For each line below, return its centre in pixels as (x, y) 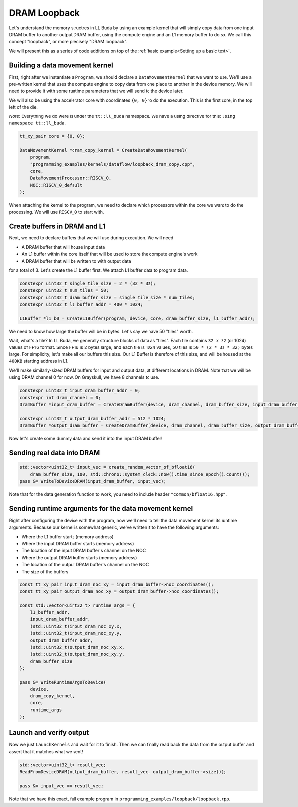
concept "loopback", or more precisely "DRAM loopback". (68, 42)
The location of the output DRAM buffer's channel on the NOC (85, 565)
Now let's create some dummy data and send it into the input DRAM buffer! (86, 439)
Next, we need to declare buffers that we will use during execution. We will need (91, 238)
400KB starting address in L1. (39, 361)
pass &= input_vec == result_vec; (62, 786)
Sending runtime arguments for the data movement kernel (101, 509)
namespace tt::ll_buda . (37, 123)
